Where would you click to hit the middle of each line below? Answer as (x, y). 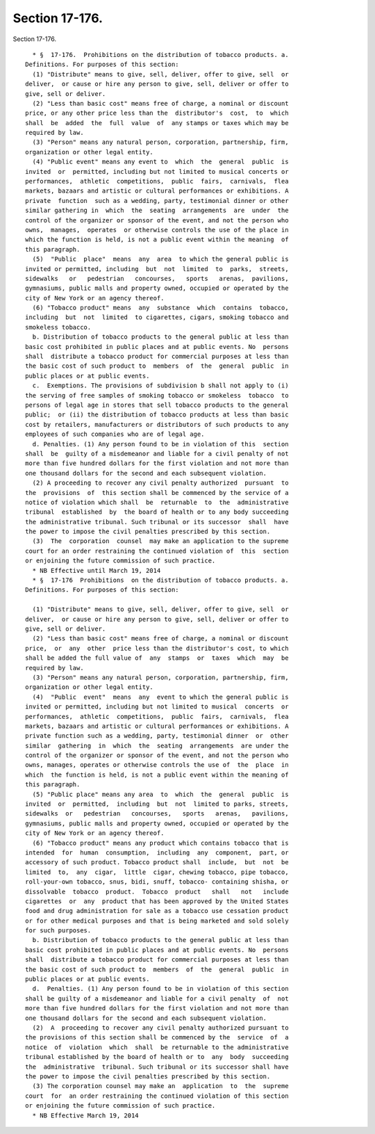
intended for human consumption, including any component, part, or (157, 852)
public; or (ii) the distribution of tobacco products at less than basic (157, 415)
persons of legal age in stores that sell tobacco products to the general (157, 405)
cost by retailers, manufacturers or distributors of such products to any (157, 424)
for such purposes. (58, 931)
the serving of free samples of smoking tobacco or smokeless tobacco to (157, 395)
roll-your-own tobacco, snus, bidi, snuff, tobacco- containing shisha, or (157, 882)
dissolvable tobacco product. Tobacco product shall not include (157, 891)
